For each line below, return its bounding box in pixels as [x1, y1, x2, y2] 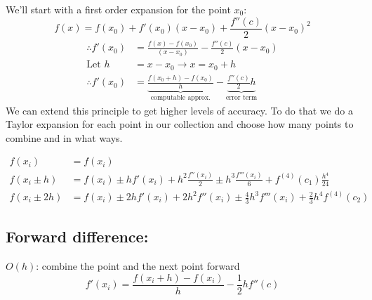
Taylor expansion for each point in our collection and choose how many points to [6, 117, 354, 131]
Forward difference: [6, 226, 149, 247]
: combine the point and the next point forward [36, 259, 240, 273]
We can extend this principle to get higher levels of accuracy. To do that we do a [6, 103, 353, 117]
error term [225, 93, 258, 101]
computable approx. [150, 93, 211, 101]
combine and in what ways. [6, 130, 123, 145]
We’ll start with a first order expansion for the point [6, 2, 231, 16]
